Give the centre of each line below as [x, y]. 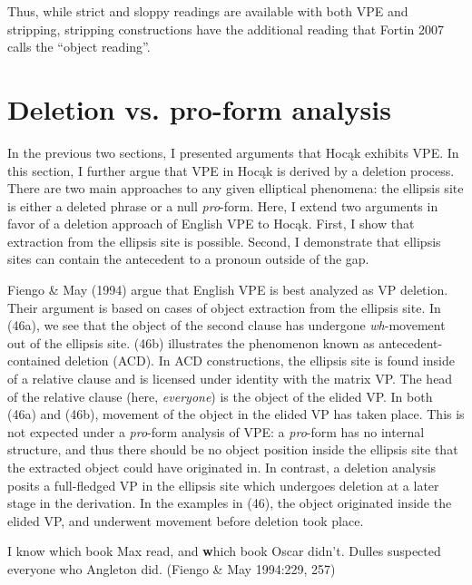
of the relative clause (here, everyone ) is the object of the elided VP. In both [220, 396]
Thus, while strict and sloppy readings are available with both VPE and [208, 11]
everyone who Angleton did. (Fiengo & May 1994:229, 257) [172, 568]
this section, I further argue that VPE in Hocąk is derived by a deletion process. [231, 170]
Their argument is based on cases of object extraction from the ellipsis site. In [224, 307]
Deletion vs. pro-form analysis [199, 108]
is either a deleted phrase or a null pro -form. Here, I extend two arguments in [223, 205]
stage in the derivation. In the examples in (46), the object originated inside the [230, 503]
